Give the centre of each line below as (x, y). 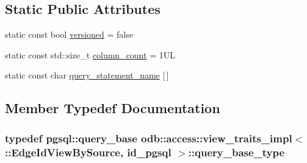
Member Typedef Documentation (113, 108)
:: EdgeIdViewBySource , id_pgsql (88, 152)
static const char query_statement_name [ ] (87, 75)
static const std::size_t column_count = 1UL (90, 54)
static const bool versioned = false (69, 34)
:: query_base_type (237, 152)
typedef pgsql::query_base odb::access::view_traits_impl (149, 138)
